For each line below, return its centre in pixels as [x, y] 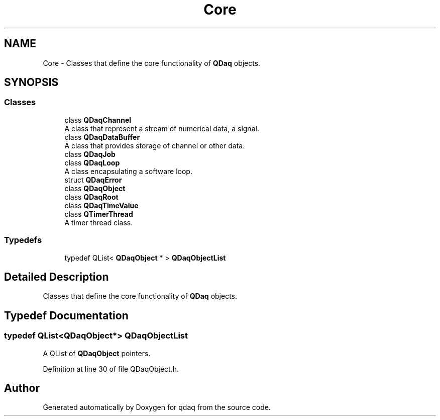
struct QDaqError [93, 180]
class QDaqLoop [92, 162]
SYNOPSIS [31, 82]
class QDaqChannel [98, 120]
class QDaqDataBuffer [102, 137]
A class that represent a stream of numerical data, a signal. [162, 128]
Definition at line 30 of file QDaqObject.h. [111, 369]
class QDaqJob [90, 154]
